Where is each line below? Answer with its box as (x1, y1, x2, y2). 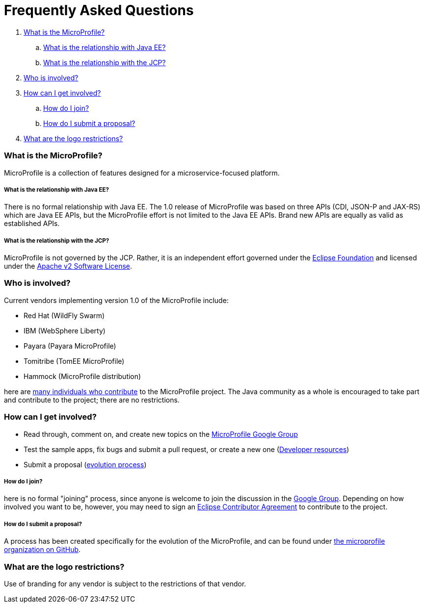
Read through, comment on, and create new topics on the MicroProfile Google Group (24, 430, 298, 438)
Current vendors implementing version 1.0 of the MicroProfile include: (4, 296, 229, 304)
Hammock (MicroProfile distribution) (24, 372, 141, 380)
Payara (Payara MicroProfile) (24, 341, 116, 350)
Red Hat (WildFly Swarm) (24, 311, 105, 320)
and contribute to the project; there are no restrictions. (4, 395, 180, 404)
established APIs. (4, 219, 60, 228)
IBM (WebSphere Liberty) (24, 326, 106, 335)
